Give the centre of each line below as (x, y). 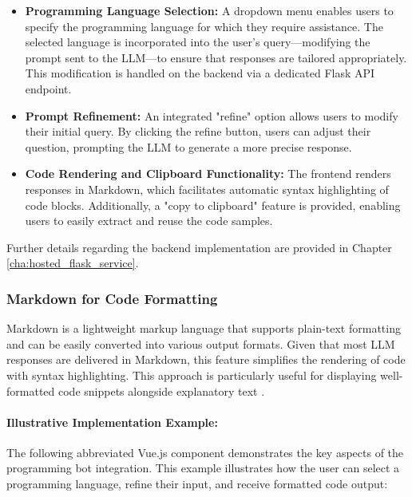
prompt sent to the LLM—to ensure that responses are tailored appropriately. (216, 57)
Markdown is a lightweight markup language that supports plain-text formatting (204, 328)
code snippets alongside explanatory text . (161, 390)
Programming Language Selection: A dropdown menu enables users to (209, 10)
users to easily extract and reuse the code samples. (149, 221)
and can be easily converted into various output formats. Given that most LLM (201, 343)
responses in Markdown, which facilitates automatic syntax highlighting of (207, 189)
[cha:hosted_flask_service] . (73, 263)
